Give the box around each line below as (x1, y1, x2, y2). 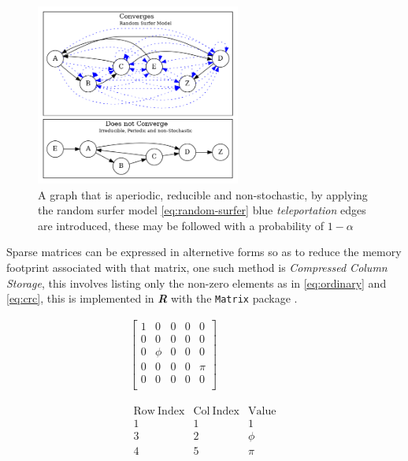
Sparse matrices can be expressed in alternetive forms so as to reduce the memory (6, 244, 402, 260)
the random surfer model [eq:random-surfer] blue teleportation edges (38, 202, 366, 218)
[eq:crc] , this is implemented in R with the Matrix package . (6, 290, 298, 307)
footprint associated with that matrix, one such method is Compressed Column (6, 259, 388, 276)
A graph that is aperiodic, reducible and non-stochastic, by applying (38, 186, 368, 203)
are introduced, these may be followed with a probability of (38, 217, 325, 233)
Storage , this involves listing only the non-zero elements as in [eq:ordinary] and (6, 274, 387, 291)
